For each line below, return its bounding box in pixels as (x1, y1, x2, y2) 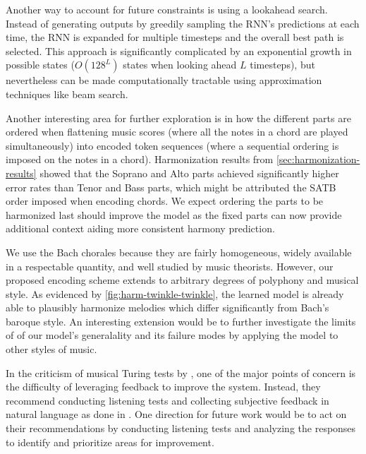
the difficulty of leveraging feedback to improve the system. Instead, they (6, 379, 321, 394)
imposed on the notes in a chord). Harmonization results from (6, 152, 274, 167)
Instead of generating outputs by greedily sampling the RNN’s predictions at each (6, 16, 360, 30)
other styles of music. (6, 342, 97, 357)
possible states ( (6, 57, 75, 72)
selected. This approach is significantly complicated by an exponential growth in (6, 43, 352, 58)
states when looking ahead (123, 57, 237, 72)
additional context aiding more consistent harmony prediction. (6, 221, 275, 236)
